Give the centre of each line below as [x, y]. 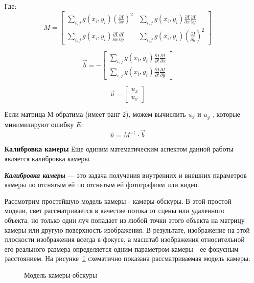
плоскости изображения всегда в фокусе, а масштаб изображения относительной [125, 239]
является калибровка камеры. [48, 158]
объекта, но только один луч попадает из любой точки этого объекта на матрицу [125, 220]
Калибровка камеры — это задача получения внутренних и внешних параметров [126, 175]
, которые [226, 114]
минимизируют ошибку [39, 124]
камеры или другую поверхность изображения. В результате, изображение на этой [127, 229]
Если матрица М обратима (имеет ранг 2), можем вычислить [95, 114]
